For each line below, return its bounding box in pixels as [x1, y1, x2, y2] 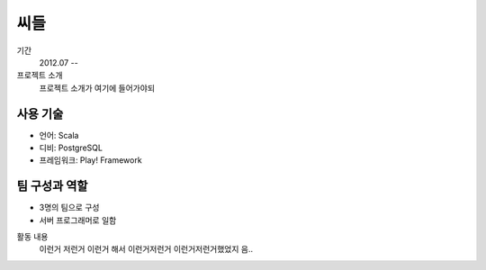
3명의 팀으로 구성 [39, 202, 100, 213]
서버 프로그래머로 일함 [39, 214, 117, 225]
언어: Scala [39, 130, 79, 140]
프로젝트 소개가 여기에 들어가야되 [39, 82, 156, 94]
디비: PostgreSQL [39, 142, 103, 153]
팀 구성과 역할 [16, 178, 88, 193]
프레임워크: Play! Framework [39, 155, 143, 166]
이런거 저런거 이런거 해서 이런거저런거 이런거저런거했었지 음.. [39, 244, 254, 255]
